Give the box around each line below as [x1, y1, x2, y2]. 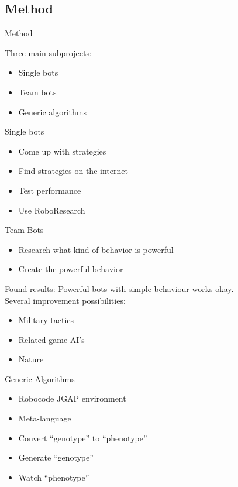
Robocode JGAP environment [18, 392, 126, 404]
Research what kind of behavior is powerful [18, 243, 174, 255]
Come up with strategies [18, 145, 106, 157]
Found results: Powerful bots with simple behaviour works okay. [5, 282, 234, 294]
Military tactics [18, 314, 74, 326]
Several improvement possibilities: [5, 294, 126, 306]
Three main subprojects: [5, 46, 92, 59]
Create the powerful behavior [18, 263, 123, 275]
